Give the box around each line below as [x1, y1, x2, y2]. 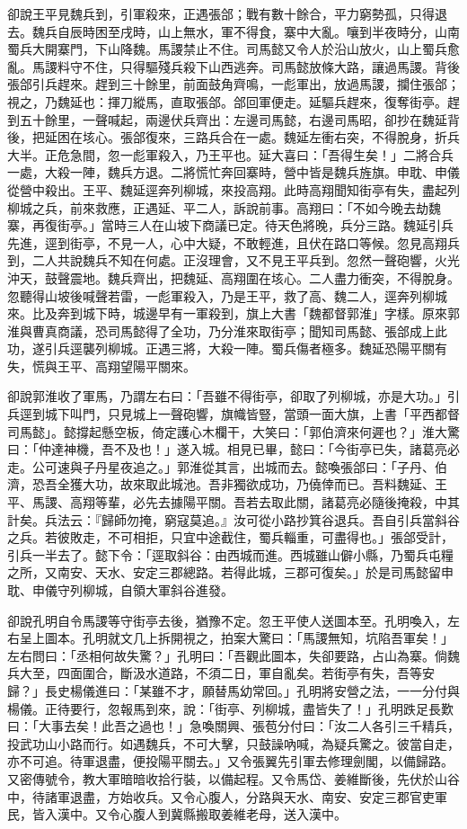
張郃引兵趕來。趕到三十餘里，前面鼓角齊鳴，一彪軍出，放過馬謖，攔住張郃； [7, 75, 460, 94]
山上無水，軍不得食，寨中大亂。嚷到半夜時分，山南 [157, 22, 460, 40]
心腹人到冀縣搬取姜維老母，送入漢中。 [119, 805, 347, 824]
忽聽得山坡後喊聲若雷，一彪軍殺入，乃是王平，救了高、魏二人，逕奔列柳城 [7, 286, 447, 305]
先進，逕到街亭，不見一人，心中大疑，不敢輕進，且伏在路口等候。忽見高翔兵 [7, 233, 460, 252]
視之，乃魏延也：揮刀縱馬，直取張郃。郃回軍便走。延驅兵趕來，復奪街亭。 [7, 92, 447, 111]
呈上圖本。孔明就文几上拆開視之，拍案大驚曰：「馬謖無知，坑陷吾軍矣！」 [19, 628, 454, 647]
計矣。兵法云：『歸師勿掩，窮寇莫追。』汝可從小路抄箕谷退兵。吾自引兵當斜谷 [7, 510, 460, 529]
